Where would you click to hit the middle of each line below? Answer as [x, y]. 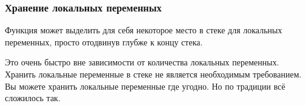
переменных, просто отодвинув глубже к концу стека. [104, 41]
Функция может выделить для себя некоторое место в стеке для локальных [144, 30]
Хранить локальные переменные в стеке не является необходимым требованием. [153, 74]
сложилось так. [33, 98]
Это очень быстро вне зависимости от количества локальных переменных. [142, 62]
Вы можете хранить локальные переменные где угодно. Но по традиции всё [145, 86]
